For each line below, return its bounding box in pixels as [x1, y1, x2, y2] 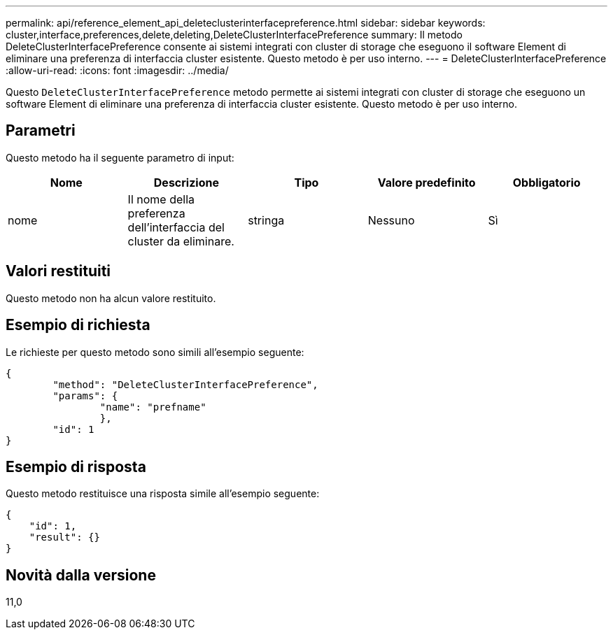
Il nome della [127, 192, 195, 206]
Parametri [6, 122, 76, 140]
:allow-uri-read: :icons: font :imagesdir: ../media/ [6, 64, 229, 76]
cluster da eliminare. [127, 234, 234, 248]
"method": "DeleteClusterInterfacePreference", [52, 378, 318, 390]
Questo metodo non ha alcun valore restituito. [6, 292, 216, 304]
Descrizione [153, 175, 219, 190]
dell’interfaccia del [127, 220, 225, 234]
